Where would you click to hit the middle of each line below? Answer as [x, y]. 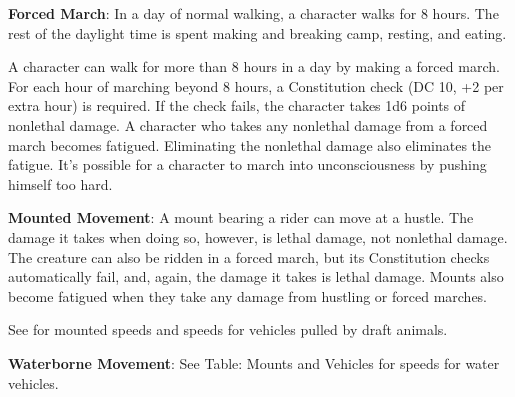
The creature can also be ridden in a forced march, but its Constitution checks [249, 256]
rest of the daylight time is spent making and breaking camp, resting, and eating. [257, 32]
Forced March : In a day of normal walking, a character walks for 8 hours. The [253, 13]
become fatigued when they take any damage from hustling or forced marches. [248, 295]
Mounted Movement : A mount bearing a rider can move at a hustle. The [241, 217]
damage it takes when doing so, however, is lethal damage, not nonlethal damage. [258, 236]
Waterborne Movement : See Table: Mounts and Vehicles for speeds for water [254, 362]
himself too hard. [60, 183]
